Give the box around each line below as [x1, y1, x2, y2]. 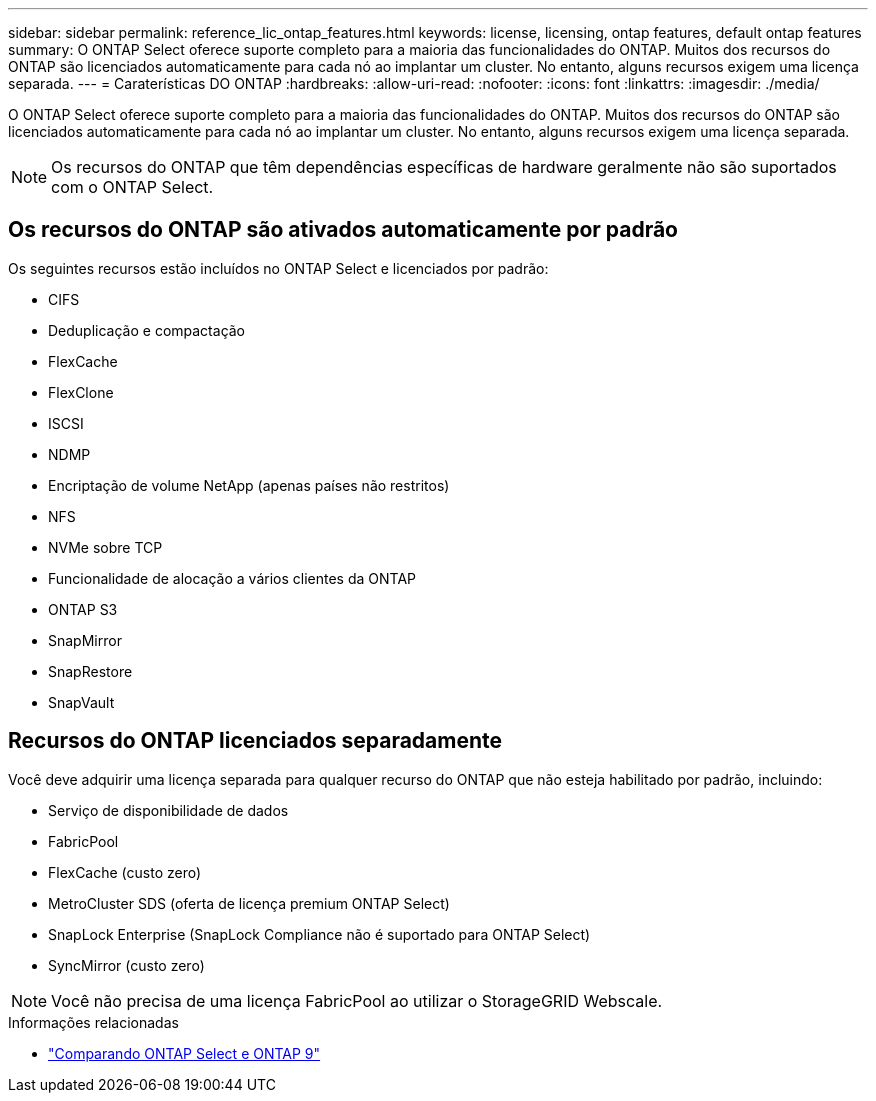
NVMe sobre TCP [48, 538, 163, 556]
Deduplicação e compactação [48, 321, 246, 339]
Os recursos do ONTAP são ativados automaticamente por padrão [8, 217, 679, 243]
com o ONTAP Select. [51, 177, 214, 197]
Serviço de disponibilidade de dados [48, 801, 289, 819]
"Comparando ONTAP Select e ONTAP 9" [48, 1044, 321, 1062]
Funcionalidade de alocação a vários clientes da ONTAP [48, 569, 416, 587]
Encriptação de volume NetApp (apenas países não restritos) [48, 476, 450, 494]
